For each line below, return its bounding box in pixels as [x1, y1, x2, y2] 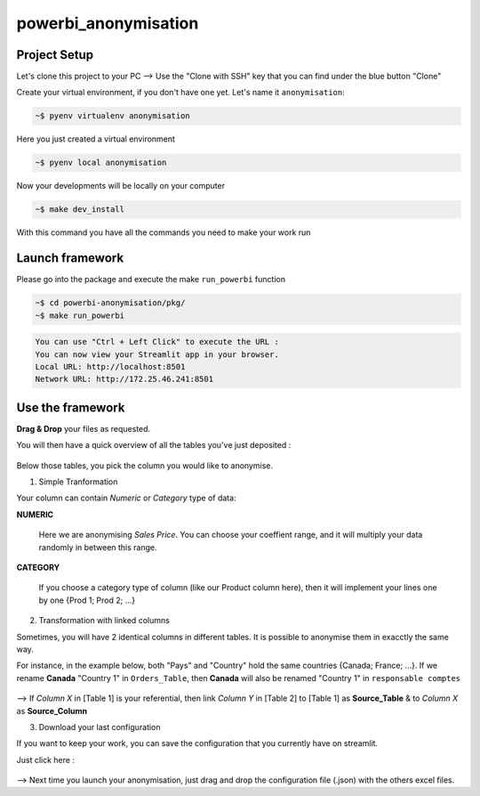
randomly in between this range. [38, 541, 157, 552]
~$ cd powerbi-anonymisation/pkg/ [35, 298, 186, 308]
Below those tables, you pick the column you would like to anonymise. [16, 459, 273, 471]
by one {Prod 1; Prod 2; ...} [38, 595, 136, 605]
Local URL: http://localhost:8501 [35, 361, 186, 371]
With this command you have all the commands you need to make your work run [16, 227, 311, 238]
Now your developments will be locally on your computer [16, 181, 226, 191]
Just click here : [16, 754, 76, 765]
